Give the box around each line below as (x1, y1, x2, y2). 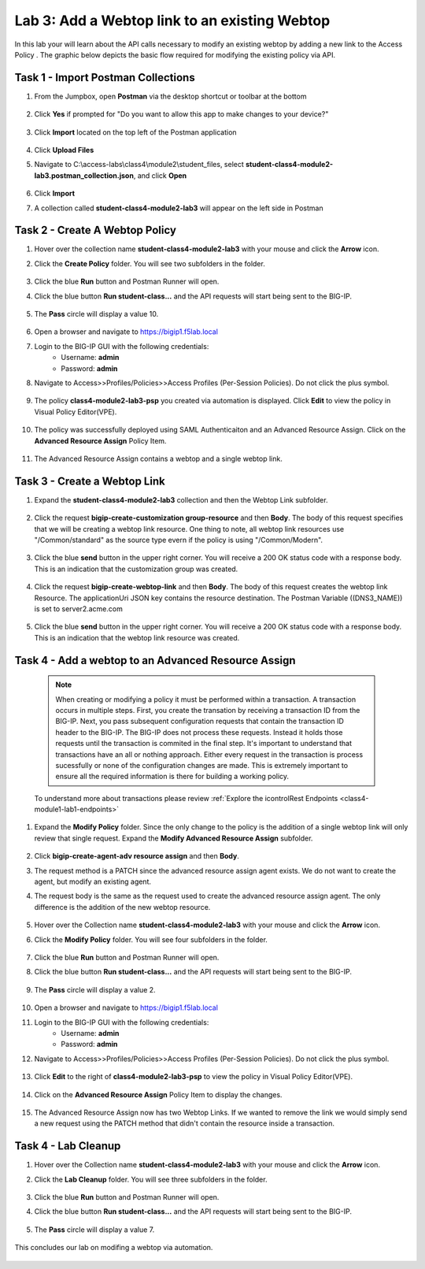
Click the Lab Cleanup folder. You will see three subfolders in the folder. (34, 1174, 268, 1184)
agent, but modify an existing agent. (34, 877, 152, 886)
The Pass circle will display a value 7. (34, 1225, 155, 1234)
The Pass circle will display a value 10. (34, 310, 159, 319)
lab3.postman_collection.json (34, 170, 134, 180)
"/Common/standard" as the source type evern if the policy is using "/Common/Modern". (34, 536, 323, 545)
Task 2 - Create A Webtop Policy (14, 224, 177, 237)
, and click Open (133, 170, 187, 180)
